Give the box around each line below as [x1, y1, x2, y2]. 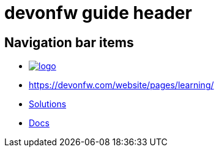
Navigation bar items [4, 34, 134, 50]
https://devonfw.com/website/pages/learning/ [29, 80, 214, 91]
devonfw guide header [4, 2, 192, 23]
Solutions [29, 99, 67, 110]
